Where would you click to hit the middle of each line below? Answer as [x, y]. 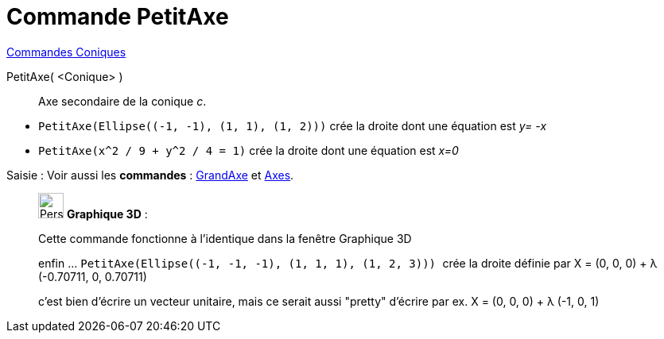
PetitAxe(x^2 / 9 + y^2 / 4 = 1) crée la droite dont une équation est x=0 [249, 150]
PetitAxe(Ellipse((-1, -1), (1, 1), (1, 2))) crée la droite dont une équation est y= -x [293, 125]
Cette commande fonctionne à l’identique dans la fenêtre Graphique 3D [225, 238]
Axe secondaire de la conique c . [122, 101]
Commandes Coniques [66, 52]
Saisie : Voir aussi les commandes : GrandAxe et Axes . [150, 175]
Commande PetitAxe [118, 17]
